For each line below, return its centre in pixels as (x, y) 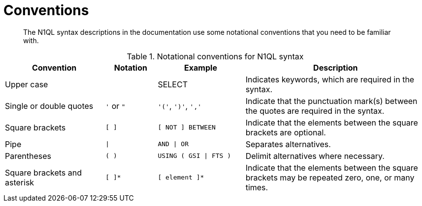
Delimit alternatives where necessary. (315, 156)
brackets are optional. (286, 132)
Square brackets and (44, 172)
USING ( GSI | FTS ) (195, 156)
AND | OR (173, 144)
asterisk (20, 182)
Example (201, 67)
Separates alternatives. (288, 144)
